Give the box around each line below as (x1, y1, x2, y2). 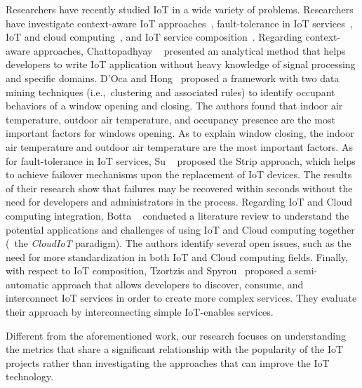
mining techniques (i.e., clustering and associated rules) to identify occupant (6, 84, 335, 99)
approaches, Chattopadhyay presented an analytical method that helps (33, 43, 346, 58)
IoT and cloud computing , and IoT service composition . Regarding (6, 29, 302, 44)
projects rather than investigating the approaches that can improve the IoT (6, 355, 330, 370)
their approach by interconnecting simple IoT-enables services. (6, 305, 274, 319)
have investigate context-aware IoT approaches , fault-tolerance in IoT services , (6, 15, 353, 30)
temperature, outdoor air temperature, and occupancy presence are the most (6, 112, 335, 126)
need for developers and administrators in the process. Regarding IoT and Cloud (6, 194, 352, 209)
